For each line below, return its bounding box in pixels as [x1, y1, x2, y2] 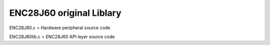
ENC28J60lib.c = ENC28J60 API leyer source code [9, 34, 115, 40]
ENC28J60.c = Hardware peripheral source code [9, 25, 110, 31]
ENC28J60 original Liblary [9, 7, 122, 18]
